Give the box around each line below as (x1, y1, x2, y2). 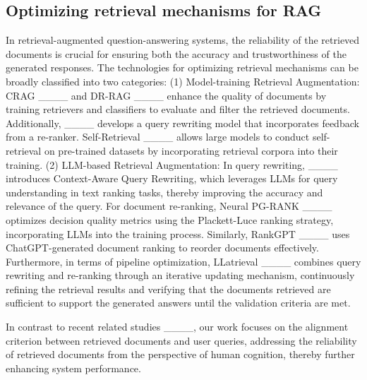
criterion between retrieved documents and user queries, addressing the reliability (6, 333, 357, 348)
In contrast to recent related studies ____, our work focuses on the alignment (6, 319, 349, 334)
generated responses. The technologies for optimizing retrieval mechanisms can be (6, 60, 359, 75)
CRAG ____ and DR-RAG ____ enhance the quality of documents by (6, 88, 327, 102)
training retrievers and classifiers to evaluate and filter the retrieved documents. (6, 102, 350, 117)
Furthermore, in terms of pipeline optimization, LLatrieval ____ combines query (6, 254, 361, 268)
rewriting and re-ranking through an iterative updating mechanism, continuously (6, 268, 355, 283)
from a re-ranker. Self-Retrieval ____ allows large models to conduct (6, 129, 310, 144)
